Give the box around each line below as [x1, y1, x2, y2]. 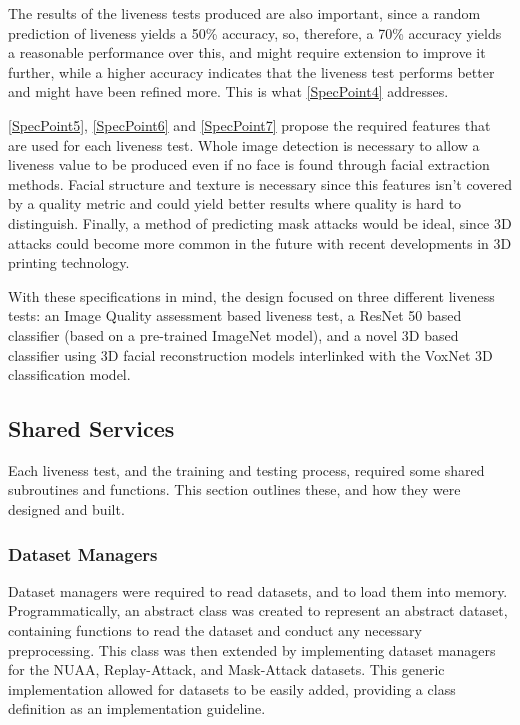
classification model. [8, 364, 131, 385]
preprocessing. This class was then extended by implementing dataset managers [8, 639, 496, 660]
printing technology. [8, 252, 130, 273]
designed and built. [8, 499, 125, 520]
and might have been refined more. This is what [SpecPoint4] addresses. [8, 81, 449, 102]
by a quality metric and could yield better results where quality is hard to [8, 193, 462, 214]
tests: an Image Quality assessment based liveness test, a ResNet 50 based [8, 305, 462, 326]
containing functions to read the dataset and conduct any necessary [8, 620, 422, 641]
